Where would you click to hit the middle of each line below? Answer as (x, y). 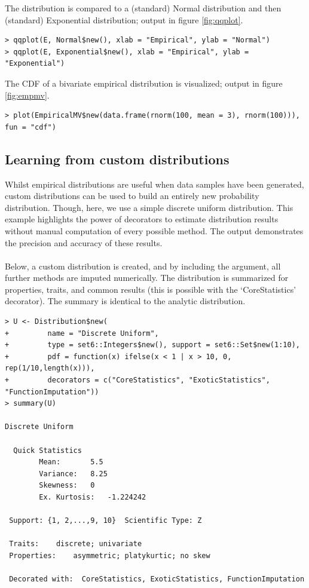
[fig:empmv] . (27, 95)
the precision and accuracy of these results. (84, 242)
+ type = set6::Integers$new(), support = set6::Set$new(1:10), (152, 345)
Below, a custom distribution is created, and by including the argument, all (143, 266)
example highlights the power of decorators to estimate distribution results (142, 219)
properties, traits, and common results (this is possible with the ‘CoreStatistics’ (151, 289)
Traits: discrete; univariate (76, 544)
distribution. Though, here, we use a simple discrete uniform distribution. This (149, 207)
